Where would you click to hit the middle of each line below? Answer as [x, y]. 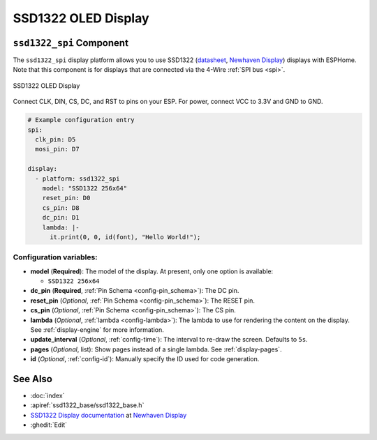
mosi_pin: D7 [57, 149]
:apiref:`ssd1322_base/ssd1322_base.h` [87, 405]
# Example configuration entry [81, 120]
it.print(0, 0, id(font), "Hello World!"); [125, 237]
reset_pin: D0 [66, 198]
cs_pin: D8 [61, 208]
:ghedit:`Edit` [49, 425]
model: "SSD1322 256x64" [85, 188]
